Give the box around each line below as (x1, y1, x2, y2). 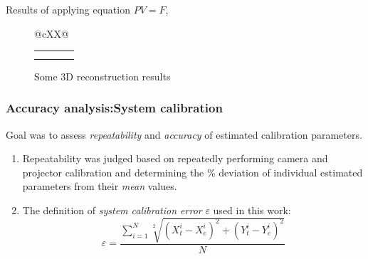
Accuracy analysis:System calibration (6, 99, 223, 117)
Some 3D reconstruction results (34, 68, 171, 83)
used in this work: (213, 202, 291, 217)
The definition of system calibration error (22, 202, 202, 217)
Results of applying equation (6, 2, 130, 16)
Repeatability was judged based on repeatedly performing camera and (22, 151, 328, 166)
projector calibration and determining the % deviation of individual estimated (22, 164, 363, 179)
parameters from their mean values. (22, 179, 177, 194)
